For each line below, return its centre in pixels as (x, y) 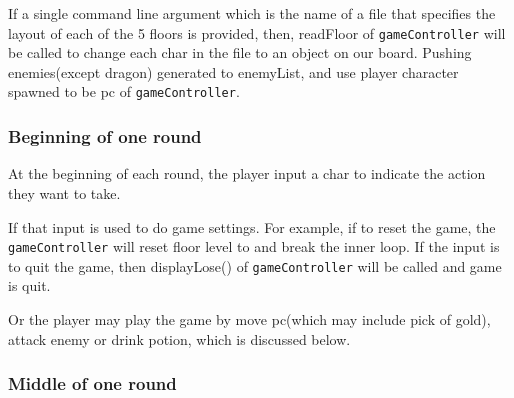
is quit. (29, 285)
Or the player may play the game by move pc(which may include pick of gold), (249, 319)
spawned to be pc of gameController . (124, 91)
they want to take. (64, 192)
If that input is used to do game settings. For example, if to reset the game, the (252, 226)
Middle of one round (92, 383)
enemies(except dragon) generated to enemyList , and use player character (233, 71)
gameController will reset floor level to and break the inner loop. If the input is (254, 246)
